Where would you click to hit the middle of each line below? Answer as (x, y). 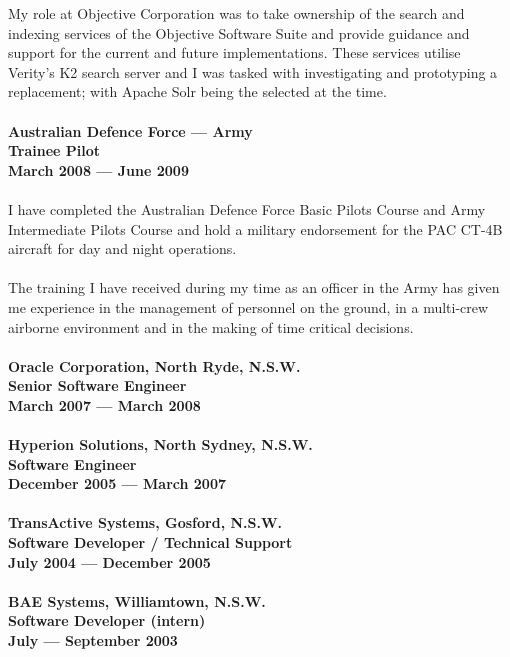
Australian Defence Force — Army (130, 130)
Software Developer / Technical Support (150, 542)
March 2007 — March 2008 (104, 404)
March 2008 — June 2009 (98, 169)
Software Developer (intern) (107, 620)
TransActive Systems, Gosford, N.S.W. (145, 522)
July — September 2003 (93, 640)
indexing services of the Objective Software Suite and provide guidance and (239, 32)
